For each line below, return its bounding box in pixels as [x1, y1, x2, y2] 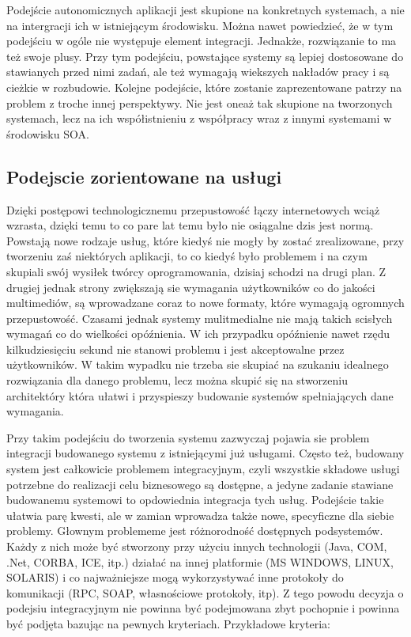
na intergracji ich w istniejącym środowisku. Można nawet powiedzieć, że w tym [6, 17, 394, 33]
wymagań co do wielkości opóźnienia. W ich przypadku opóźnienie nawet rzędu [6, 325, 390, 342]
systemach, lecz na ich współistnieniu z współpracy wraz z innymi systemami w [6, 110, 392, 127]
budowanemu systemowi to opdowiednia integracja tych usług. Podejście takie [6, 491, 384, 508]
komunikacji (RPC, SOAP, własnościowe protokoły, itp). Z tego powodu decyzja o [6, 584, 404, 601]
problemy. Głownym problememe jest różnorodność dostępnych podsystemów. [6, 522, 383, 539]
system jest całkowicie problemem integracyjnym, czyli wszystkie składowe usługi [6, 461, 400, 477]
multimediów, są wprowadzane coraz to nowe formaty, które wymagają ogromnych [6, 294, 405, 311]
